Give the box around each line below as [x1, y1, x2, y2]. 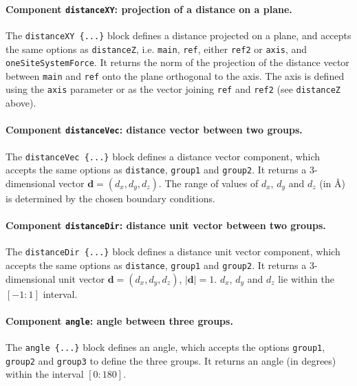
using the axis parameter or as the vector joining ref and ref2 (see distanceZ [6, 82, 340, 96]
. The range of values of [158, 175, 259, 190]
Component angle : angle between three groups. [6, 313, 233, 328]
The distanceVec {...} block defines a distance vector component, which [6, 149, 321, 163]
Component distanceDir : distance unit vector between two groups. [6, 218, 326, 233]
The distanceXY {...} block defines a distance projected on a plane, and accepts [6, 28, 351, 42]
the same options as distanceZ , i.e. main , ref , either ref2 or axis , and [6, 41, 307, 56]
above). [6, 96, 36, 110]
